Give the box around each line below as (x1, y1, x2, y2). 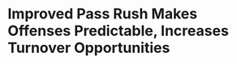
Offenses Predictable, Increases (7, 22, 229, 40)
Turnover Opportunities (7, 39, 170, 57)
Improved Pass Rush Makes (7, 5, 198, 23)
